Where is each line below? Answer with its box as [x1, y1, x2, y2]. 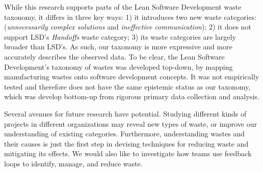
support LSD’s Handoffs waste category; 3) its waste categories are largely [4, 31, 236, 42]
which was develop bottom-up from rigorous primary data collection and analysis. [4, 91, 259, 102]
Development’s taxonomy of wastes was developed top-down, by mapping [4, 61, 233, 72]
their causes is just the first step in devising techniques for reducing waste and [4, 138, 249, 149]
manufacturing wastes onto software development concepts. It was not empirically [4, 71, 259, 82]
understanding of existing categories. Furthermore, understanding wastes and [4, 128, 245, 139]
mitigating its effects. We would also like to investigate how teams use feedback [4, 148, 252, 159]
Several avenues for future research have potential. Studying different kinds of [4, 108, 247, 119]
